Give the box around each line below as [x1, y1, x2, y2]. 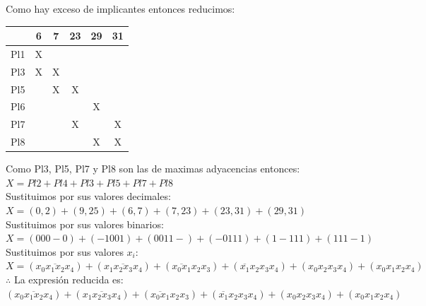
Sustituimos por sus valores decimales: [6, 189, 171, 204]
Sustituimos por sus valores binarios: [6, 216, 164, 231]
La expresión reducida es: [13, 272, 124, 286]
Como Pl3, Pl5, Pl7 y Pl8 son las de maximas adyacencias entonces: [6, 161, 300, 176]
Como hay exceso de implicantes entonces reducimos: [6, 1, 235, 16]
